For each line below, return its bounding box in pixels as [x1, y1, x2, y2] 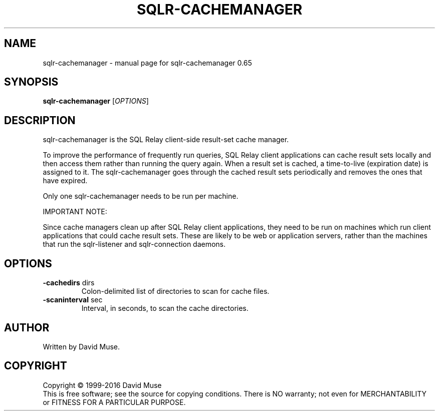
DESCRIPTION [4, 114, 76, 127]
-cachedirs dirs [43, 278, 95, 287]
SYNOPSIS [4, 76, 59, 89]
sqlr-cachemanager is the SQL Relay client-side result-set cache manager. [43, 135, 289, 144]
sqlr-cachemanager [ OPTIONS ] [43, 97, 149, 106]
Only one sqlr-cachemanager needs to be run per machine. [43, 192, 239, 201]
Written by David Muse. [43, 342, 120, 351]
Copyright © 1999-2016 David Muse [43, 380, 162, 389]
